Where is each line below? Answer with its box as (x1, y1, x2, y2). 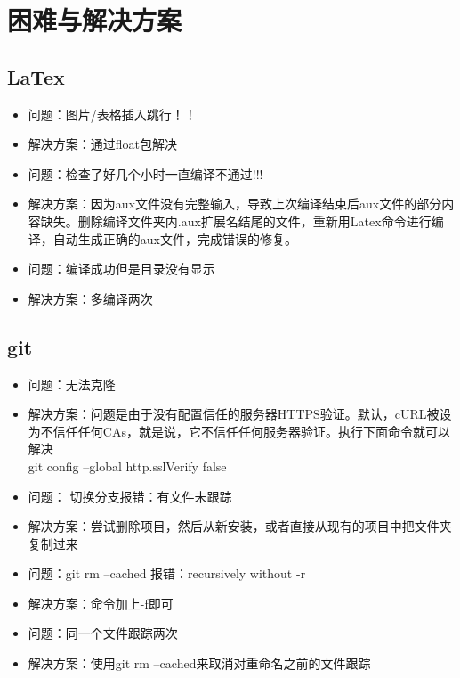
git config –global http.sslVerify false (28, 456, 227, 475)
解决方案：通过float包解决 (28, 135, 178, 153)
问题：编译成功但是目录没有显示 (28, 259, 215, 278)
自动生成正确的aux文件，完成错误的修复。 (52, 229, 297, 248)
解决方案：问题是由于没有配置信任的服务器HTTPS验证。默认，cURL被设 (28, 404, 452, 423)
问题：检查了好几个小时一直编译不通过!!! (28, 164, 263, 183)
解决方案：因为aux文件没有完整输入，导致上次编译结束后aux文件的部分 (28, 194, 442, 213)
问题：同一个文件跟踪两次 (28, 624, 178, 642)
